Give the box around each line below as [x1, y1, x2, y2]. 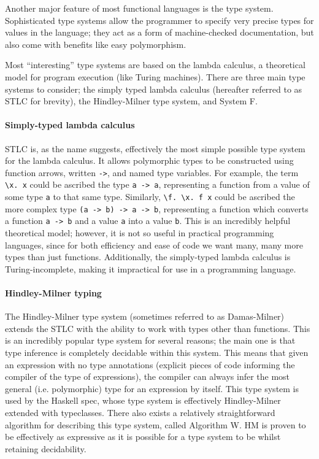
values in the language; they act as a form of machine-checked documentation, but [5, 26, 314, 39]
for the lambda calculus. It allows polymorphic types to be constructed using [5, 154, 294, 167]
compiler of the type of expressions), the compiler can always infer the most [5, 370, 290, 383]
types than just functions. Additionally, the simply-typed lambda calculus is [5, 250, 291, 263]
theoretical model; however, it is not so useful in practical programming [5, 226, 274, 239]
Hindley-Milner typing [5, 286, 102, 299]
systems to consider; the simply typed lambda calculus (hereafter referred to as [5, 82, 302, 95]
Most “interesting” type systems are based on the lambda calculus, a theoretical [5, 58, 306, 71]
